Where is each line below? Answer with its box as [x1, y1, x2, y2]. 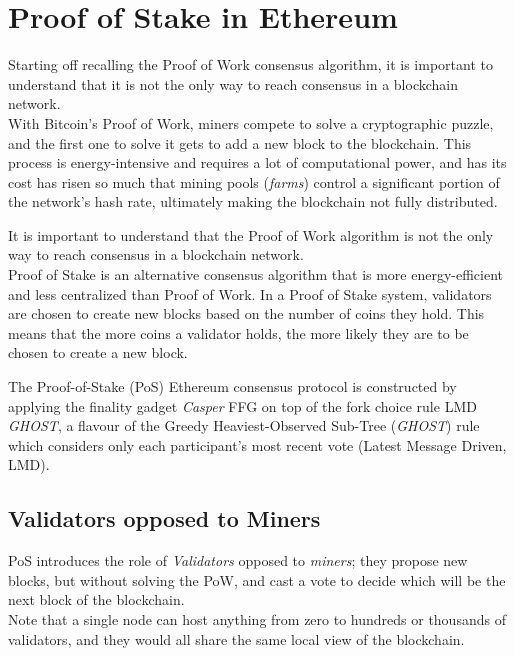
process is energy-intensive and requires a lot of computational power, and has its [8, 152, 507, 173]
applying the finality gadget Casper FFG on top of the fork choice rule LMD [8, 395, 477, 416]
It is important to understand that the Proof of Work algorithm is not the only [8, 224, 494, 245]
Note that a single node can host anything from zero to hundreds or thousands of [8, 608, 506, 629]
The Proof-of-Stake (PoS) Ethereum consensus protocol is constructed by [8, 376, 457, 397]
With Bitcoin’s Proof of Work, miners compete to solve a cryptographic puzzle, [8, 112, 494, 133]
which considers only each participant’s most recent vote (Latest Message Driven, [8, 434, 507, 455]
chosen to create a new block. [8, 342, 188, 363]
